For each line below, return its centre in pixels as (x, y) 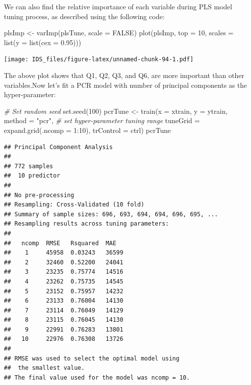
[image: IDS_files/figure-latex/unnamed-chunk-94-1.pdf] (99, 60)
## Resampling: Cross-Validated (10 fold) (74, 205)
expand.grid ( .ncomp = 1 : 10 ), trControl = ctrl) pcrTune (88, 130)
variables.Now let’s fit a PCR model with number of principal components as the (125, 85)
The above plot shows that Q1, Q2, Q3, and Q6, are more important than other (124, 75)
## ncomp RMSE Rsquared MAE (60, 243)
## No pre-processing (39, 195)
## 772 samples (29, 166)
